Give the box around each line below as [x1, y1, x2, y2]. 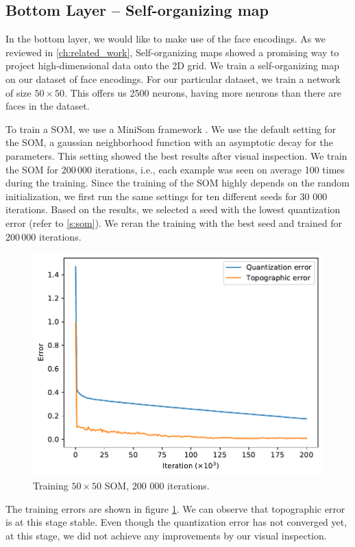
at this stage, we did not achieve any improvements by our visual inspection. [5, 528, 327, 542]
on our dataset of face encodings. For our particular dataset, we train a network [5, 71, 341, 86]
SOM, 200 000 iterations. [104, 478, 210, 493]
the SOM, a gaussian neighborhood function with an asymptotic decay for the [5, 135, 333, 149]
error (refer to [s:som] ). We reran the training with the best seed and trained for [5, 215, 343, 230]
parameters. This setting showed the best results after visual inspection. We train [5, 148, 347, 162]
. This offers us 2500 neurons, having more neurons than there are [64, 85, 341, 99]
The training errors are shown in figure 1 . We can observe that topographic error [5, 501, 345, 515]
